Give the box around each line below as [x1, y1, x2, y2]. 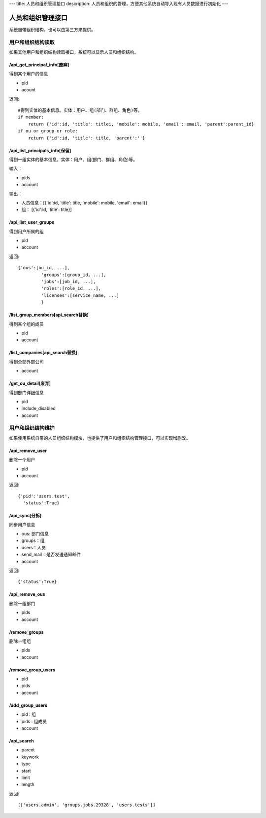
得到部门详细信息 [9, 389, 44, 395]
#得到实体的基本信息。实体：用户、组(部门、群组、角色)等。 [18, 108, 142, 113]
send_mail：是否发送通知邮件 [21, 551, 81, 558]
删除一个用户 [9, 457, 35, 463]
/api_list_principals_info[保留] [9, 147, 71, 153]
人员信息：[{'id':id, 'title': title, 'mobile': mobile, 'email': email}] [21, 200, 147, 205]
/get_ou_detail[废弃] [9, 380, 51, 386]
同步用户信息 [9, 522, 35, 528]
